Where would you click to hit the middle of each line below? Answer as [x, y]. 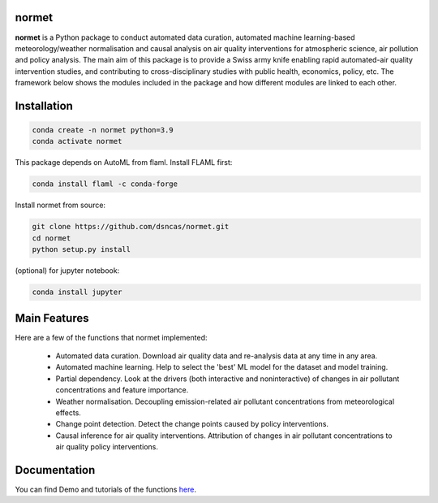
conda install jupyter [77, 292]
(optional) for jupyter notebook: [67, 271]
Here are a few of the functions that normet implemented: [111, 337]
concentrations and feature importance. [122, 390]
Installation [44, 106]
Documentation [55, 470]
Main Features [52, 318]
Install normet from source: [60, 205]
